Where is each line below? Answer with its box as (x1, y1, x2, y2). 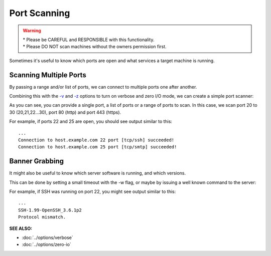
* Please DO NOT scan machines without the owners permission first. (23, 44, 167, 50)
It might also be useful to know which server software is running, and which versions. (9, 170, 186, 176)
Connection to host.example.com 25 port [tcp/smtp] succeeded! (18, 144, 177, 150)
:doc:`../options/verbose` (22, 234, 73, 240)
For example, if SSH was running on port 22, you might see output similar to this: (9, 188, 176, 195)
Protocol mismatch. (18, 214, 66, 220)
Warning (23, 28, 41, 34)
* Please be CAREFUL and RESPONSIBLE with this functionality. (23, 37, 155, 43)
